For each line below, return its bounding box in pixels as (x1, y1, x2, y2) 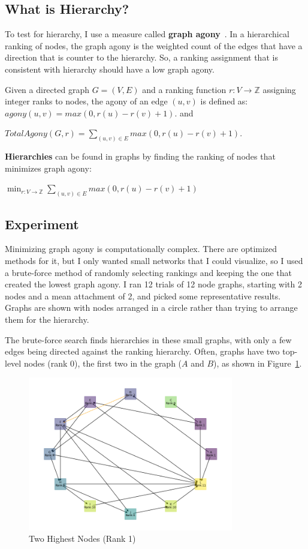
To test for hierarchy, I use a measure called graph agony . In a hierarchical (5, 28, 289, 40)
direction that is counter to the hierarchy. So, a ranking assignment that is (5, 51, 278, 64)
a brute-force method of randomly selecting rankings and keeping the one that (5, 266, 292, 278)
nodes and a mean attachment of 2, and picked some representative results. (5, 289, 281, 302)
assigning (262, 83, 296, 95)
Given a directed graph (5, 83, 89, 95)
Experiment (5, 214, 79, 233)
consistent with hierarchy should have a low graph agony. (5, 62, 215, 75)
